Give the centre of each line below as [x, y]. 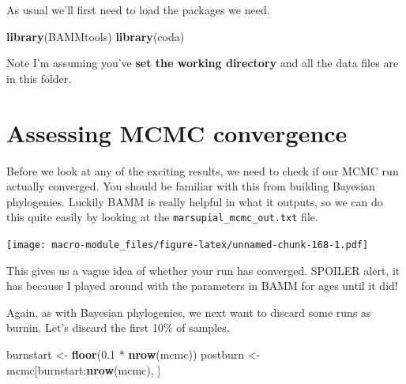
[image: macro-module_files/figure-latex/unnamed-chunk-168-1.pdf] [188, 245]
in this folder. [39, 78]
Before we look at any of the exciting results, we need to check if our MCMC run [203, 170]
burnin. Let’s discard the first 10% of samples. [118, 328]
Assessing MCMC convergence [177, 132]
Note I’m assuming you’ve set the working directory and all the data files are [203, 63]
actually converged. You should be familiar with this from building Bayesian [191, 186]
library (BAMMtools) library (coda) [96, 36]
